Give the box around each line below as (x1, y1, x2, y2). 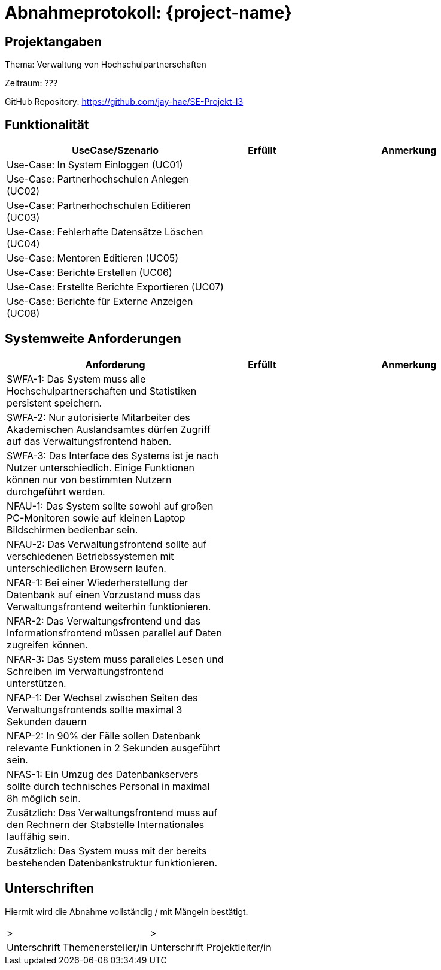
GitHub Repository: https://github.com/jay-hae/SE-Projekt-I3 (5, 96, 244, 107)
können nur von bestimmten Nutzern (7, 473, 172, 486)
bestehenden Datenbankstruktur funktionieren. (7, 856, 218, 869)
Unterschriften (5, 881, 95, 896)
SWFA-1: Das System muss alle (7, 372, 146, 385)
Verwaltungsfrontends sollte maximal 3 (7, 703, 183, 716)
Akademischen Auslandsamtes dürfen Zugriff (7, 423, 211, 435)
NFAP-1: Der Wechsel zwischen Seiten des (7, 691, 198, 704)
